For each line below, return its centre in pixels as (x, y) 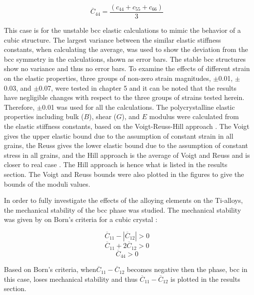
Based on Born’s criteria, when (50, 269)
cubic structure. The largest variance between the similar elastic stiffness (113, 39)
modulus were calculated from (194, 116)
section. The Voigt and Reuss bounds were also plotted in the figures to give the (124, 174)
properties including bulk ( (44, 116)
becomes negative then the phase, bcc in (187, 269)
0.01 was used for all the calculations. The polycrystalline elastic (138, 107)
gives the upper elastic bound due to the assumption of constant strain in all (119, 135)
